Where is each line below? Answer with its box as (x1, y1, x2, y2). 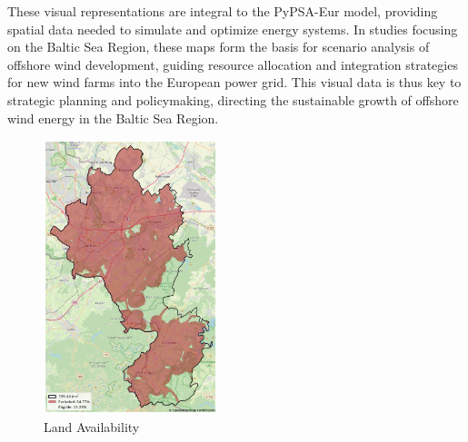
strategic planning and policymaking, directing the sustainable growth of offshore (7, 90, 459, 109)
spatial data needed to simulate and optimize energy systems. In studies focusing (7, 19, 458, 38)
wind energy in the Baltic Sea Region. (7, 108, 219, 127)
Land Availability (44, 417, 140, 436)
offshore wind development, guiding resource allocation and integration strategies (7, 54, 458, 74)
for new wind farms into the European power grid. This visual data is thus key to (7, 73, 462, 92)
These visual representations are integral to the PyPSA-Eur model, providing (7, 2, 438, 20)
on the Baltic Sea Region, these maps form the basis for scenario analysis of (7, 37, 430, 56)
